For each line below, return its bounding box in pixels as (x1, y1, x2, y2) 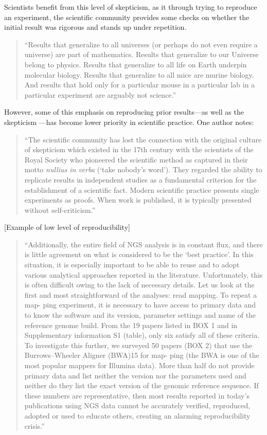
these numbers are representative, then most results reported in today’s (24, 390, 250, 401)
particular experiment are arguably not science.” (24, 89, 176, 100)
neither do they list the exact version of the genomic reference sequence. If (24, 380, 259, 391)
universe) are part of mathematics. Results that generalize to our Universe (24, 49, 259, 60)
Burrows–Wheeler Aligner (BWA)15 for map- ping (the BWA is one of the (24, 350, 259, 360)
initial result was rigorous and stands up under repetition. (4, 22, 187, 32)
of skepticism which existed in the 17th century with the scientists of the (24, 144, 254, 155)
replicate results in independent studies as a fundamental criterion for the (24, 174, 257, 185)
